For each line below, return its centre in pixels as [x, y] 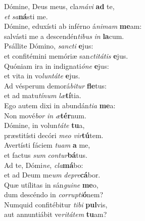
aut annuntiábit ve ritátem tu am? [56, 214]
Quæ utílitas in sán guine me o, [51, 184]
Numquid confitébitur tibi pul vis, [56, 204]
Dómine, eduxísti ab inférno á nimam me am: [73, 26]
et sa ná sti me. [26, 16]
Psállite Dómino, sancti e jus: [49, 46]
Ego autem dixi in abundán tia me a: [60, 105]
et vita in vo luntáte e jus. [42, 76]
